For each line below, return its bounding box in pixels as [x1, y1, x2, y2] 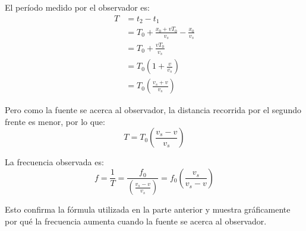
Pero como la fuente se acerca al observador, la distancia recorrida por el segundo [5, 104, 301, 116]
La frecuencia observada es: [5, 156, 104, 168]
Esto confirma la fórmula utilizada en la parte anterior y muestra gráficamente [5, 203, 291, 216]
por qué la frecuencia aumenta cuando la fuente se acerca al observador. [5, 214, 267, 227]
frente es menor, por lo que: [5, 115, 105, 127]
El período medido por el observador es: [5, 1, 150, 13]
